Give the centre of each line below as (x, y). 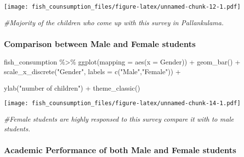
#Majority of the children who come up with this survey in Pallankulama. (114, 22)
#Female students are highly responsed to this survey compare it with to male (119, 118)
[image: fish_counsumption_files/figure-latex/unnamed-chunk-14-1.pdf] (122, 103)
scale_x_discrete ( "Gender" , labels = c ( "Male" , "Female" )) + (92, 71)
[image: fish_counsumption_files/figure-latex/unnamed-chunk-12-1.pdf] (122, 7)
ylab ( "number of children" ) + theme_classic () (72, 87)
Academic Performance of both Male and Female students (120, 150)
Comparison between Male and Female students (100, 44)
